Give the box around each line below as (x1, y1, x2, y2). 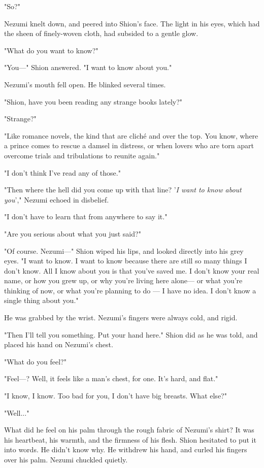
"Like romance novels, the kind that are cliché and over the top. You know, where (4, 130, 258, 141)
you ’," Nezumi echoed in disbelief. (4, 194, 109, 205)
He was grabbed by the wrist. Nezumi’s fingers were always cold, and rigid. (4, 312, 238, 323)
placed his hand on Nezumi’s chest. (4, 339, 113, 350)
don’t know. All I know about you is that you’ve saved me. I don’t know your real (4, 265, 259, 276)
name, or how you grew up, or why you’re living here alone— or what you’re (4, 275, 243, 286)
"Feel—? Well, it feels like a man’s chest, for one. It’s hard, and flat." (4, 373, 218, 384)
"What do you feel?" (4, 356, 67, 366)
